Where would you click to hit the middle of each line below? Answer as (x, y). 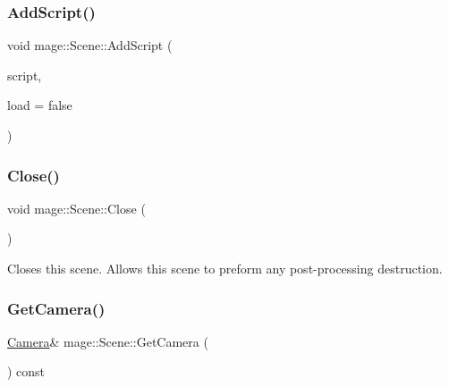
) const (26, 371)
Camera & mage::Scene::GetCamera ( (108, 341)
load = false (40, 105)
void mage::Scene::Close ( (76, 208)
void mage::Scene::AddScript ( (90, 45)
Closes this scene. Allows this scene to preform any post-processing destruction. (225, 268)
